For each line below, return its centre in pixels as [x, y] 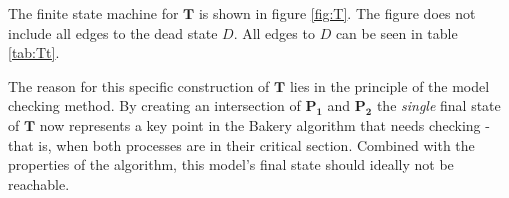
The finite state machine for [93, 13]
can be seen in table [396, 32]
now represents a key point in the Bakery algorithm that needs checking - [264, 124]
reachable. [39, 183]
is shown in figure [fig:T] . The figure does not [337, 13]
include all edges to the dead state [113, 32]
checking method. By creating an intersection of [154, 105]
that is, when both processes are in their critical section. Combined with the [241, 144]
